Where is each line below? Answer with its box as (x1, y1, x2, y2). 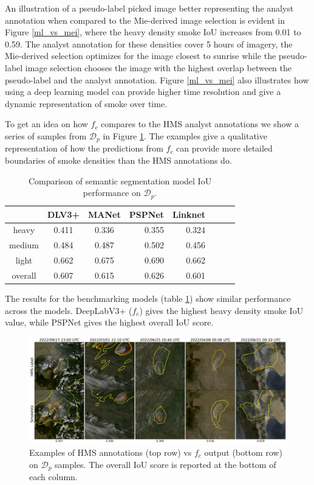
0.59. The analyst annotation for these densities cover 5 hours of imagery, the (5, 37, 293, 50)
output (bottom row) (204, 446, 282, 459)
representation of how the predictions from (5, 142, 163, 155)
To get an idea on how (5, 117, 88, 130)
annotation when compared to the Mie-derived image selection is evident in (5, 13, 285, 26)
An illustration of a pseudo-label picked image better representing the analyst (5, 2, 294, 14)
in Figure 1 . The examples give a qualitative (103, 129, 267, 142)
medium (9, 239, 39, 251)
